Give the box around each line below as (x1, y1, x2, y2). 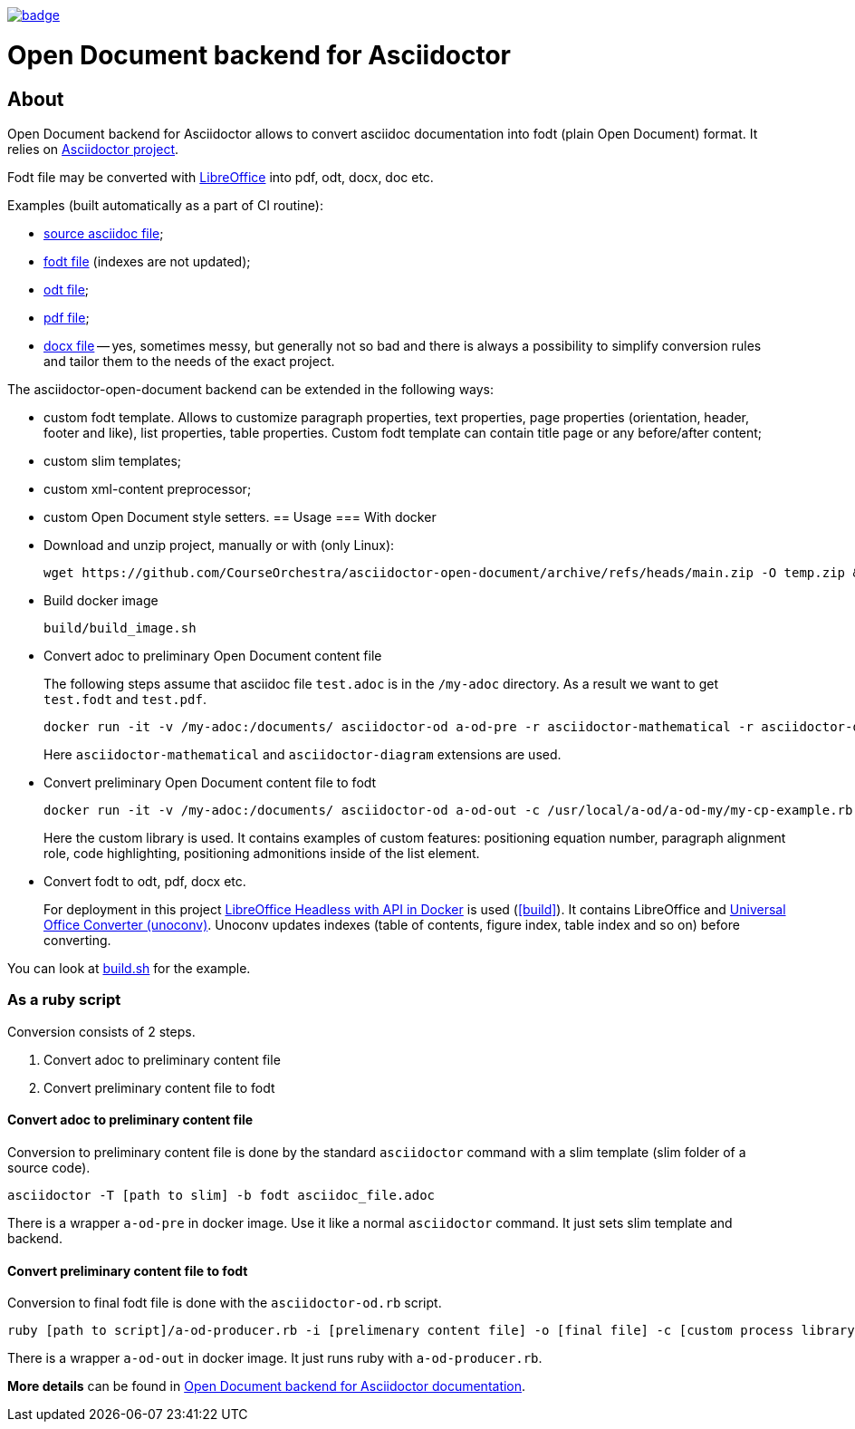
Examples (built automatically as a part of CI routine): (7, 197, 323, 213)
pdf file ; (43, 309, 90, 325)
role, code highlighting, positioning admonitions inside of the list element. (43, 845, 480, 861)
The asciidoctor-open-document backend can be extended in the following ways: (7, 381, 495, 397)
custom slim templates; (43, 452, 181, 468)
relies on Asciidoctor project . (7, 140, 179, 157)
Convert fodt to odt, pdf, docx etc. (43, 873, 246, 889)
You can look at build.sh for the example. (7, 960, 251, 976)
